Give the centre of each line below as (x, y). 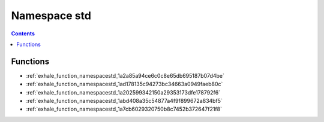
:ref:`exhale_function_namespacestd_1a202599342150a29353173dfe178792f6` (123, 92)
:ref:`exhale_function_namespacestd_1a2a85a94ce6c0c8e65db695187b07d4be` (125, 75)
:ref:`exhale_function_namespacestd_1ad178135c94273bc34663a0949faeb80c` (124, 84)
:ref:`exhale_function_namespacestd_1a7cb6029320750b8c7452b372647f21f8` (124, 109)
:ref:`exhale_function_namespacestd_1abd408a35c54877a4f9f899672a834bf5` (124, 101)
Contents (23, 33)
